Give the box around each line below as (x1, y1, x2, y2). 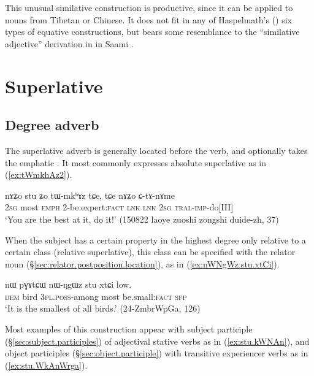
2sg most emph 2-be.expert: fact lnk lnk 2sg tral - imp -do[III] (5, 201, 234, 213)
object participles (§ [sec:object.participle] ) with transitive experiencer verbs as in (5, 347, 308, 359)
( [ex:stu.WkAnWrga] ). (5, 358, 88, 371)
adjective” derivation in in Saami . (5, 37, 134, 50)
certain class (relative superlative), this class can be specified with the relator (5, 245, 296, 258)
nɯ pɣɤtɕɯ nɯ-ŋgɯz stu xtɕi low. (5, 278, 132, 291)
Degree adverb (5, 115, 99, 134)
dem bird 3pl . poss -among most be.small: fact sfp (5, 290, 187, 302)
